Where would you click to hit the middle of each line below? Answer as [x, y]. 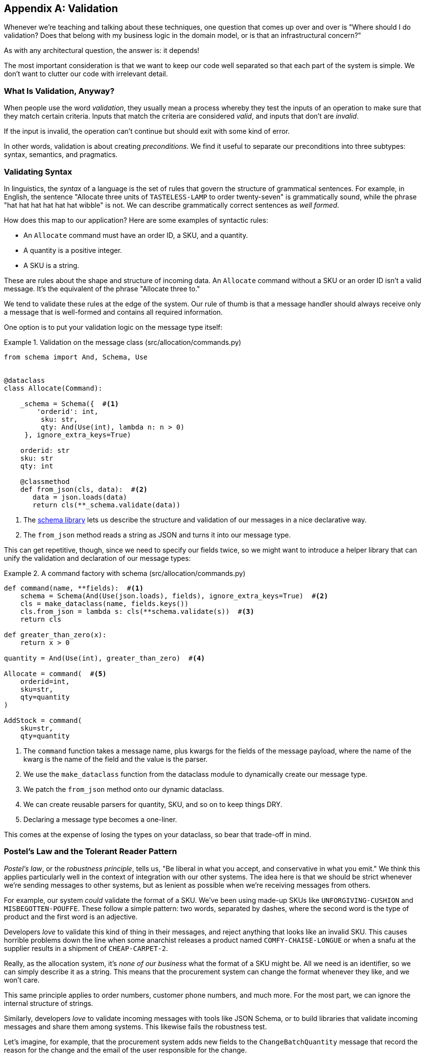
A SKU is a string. [51, 265]
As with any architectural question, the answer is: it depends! [102, 51]
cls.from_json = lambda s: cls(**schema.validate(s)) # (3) [137, 611]
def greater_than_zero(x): [55, 635]
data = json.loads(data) [80, 497]
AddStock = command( [43, 720]
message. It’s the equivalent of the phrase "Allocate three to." [102, 288]
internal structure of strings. [49, 1003]
